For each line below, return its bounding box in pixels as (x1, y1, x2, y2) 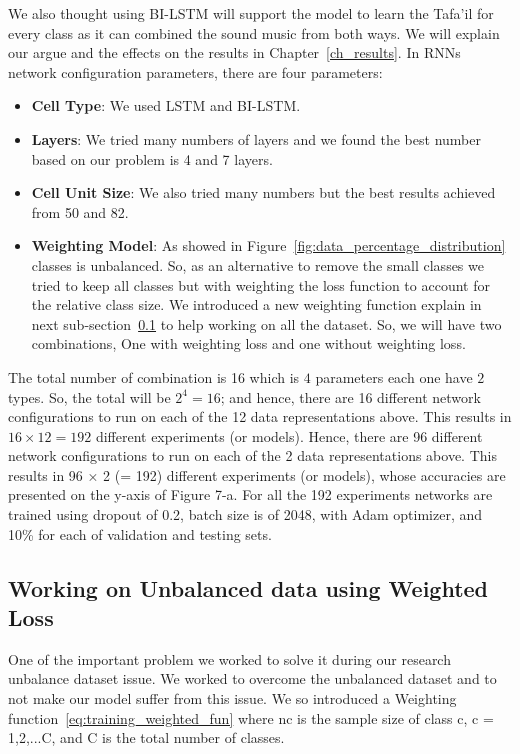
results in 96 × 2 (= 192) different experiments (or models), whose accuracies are (8, 464, 506, 485)
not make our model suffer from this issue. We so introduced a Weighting (8, 688, 457, 709)
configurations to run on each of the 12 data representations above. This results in (8, 406, 512, 427)
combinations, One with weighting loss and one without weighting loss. (31, 333, 466, 354)
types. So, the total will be (8, 386, 171, 407)
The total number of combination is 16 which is (8, 366, 300, 387)
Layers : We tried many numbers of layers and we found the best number (31, 128, 481, 149)
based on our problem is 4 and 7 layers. (31, 148, 273, 169)
